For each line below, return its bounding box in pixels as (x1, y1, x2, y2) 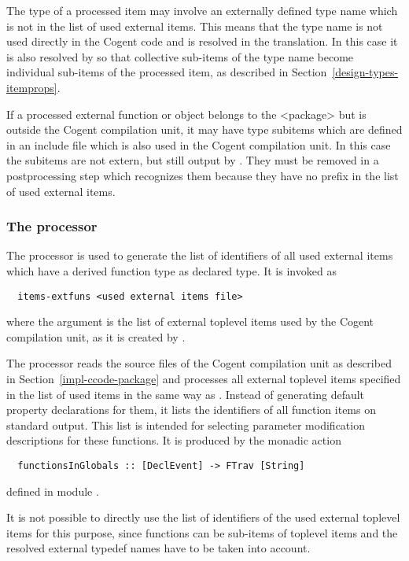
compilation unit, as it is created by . (6, 328, 186, 345)
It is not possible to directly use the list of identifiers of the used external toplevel (6, 509, 400, 526)
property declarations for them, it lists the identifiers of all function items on (6, 401, 376, 418)
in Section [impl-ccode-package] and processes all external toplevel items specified (6, 370, 401, 386)
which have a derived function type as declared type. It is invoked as (6, 262, 337, 279)
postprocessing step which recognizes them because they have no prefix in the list (6, 167, 399, 183)
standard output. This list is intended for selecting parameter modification (6, 416, 365, 433)
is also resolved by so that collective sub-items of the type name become (6, 48, 354, 65)
